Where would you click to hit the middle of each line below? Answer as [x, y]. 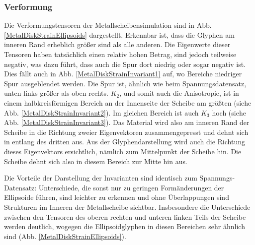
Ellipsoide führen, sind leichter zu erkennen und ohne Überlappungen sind [117, 197]
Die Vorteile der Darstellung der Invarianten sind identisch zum [101, 178]
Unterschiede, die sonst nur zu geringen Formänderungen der [131, 187]
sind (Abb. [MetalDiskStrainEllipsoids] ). [65, 236]
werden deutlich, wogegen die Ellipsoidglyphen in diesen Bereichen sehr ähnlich [125, 226]
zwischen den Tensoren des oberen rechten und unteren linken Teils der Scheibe [125, 216]
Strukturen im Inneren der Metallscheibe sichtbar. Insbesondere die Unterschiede [127, 207]
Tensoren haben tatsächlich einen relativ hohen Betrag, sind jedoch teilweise [120, 54]
